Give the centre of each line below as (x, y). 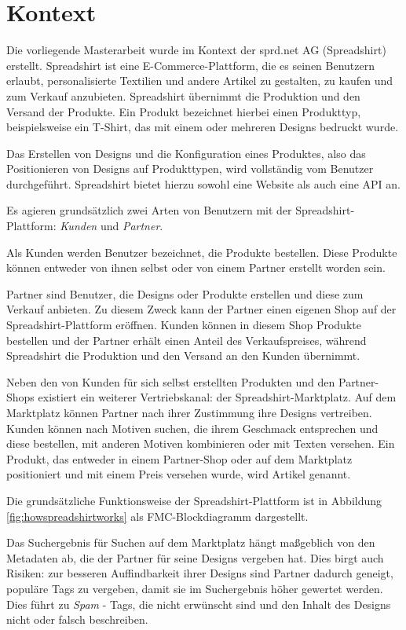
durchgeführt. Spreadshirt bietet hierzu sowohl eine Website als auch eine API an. (203, 183)
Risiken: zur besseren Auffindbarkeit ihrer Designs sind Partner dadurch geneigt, (200, 573)
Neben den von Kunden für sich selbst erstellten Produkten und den (171, 381)
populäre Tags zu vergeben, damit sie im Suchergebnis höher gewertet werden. (195, 588)
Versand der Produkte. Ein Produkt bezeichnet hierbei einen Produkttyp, (184, 111)
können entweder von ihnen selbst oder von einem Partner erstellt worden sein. (196, 267)
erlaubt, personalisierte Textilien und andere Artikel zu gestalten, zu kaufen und (200, 81)
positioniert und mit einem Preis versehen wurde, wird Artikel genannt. (179, 474)
